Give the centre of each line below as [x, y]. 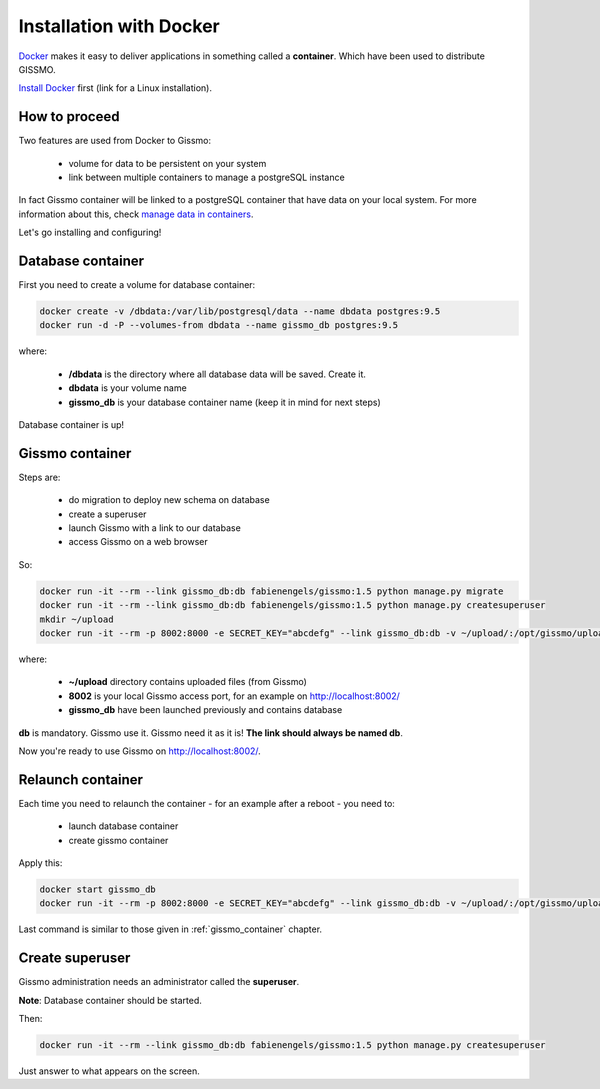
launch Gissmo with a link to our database [155, 528]
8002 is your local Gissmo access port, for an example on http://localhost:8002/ [234, 696]
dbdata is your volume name [127, 388]
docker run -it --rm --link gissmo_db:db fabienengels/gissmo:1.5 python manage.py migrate [271, 591]
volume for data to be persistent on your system [167, 163]
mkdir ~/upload [76, 619]
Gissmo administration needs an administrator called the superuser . [159, 982]
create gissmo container [118, 840]
